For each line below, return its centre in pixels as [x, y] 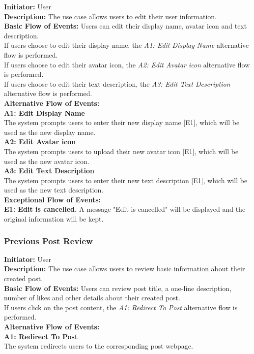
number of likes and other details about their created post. [92, 298]
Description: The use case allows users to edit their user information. [110, 16]
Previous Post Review [48, 241]
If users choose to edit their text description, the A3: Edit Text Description [117, 83]
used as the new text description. [54, 190]
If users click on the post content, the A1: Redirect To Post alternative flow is [121, 307]
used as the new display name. [50, 132]
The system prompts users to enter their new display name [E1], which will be [122, 122]
